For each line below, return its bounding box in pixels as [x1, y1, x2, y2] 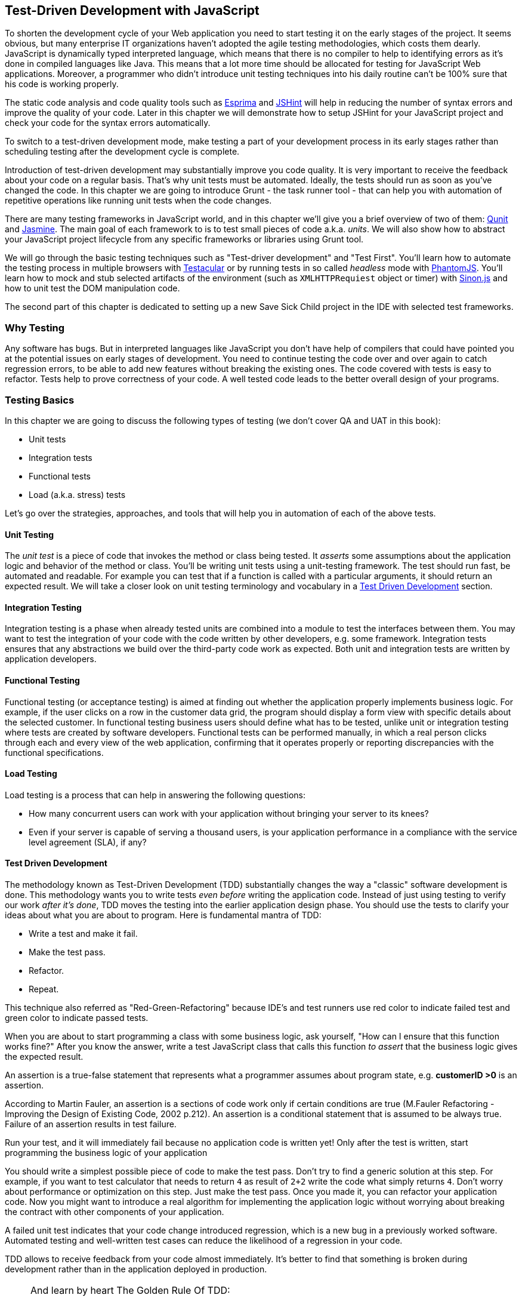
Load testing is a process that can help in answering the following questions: [5, 789, 305, 800]
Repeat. [29, 984, 59, 995]
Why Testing [5, 321, 65, 334]
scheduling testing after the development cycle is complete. [5, 146, 240, 157]
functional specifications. [5, 747, 104, 758]
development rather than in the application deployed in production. [5, 1264, 267, 1275]
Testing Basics [5, 393, 75, 406]
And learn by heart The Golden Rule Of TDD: [30, 1284, 230, 1297]
